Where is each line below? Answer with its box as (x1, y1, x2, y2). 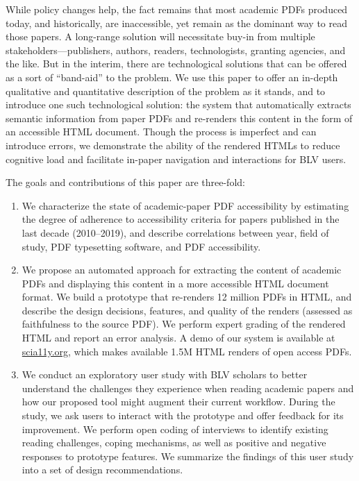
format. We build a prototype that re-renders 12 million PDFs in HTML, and (22, 289, 352, 304)
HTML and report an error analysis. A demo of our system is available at (22, 330, 335, 345)
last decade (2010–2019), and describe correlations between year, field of (22, 225, 329, 239)
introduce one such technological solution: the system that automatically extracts (6, 97, 351, 112)
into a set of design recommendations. (22, 462, 183, 477)
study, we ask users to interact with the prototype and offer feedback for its (22, 408, 344, 423)
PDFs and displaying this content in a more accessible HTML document (22, 276, 329, 290)
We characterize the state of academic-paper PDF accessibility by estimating (22, 198, 349, 212)
